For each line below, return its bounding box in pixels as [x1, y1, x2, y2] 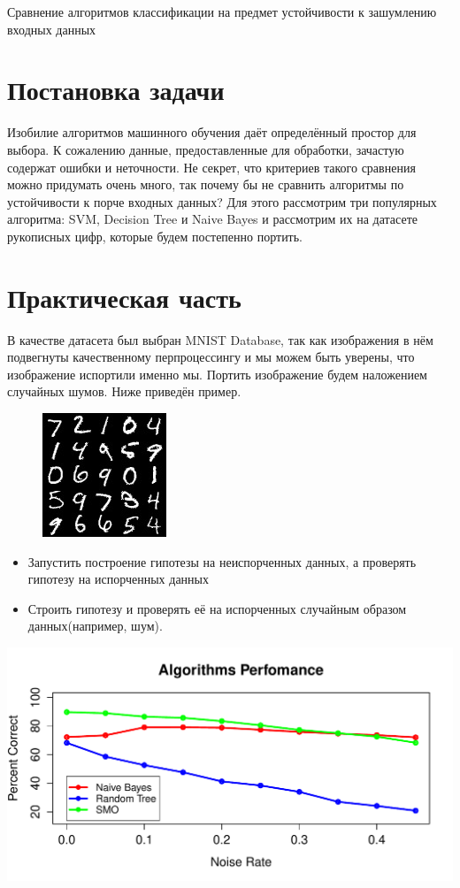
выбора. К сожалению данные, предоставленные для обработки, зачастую [7, 140, 404, 158]
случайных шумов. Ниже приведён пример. [7, 382, 241, 401]
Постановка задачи [7, 72, 225, 108]
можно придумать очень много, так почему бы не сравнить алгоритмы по [7, 175, 404, 194]
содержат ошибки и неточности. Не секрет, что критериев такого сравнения [7, 157, 416, 176]
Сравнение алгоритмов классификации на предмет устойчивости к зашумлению [7, 3, 437, 20]
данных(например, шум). [27, 616, 163, 635]
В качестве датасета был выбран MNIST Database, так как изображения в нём [7, 330, 433, 348]
